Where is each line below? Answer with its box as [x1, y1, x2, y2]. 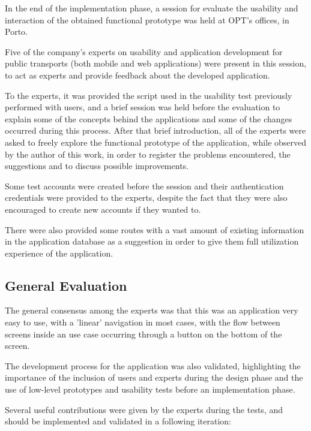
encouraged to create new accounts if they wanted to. [5, 203, 201, 215]
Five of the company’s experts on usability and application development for [5, 45, 283, 58]
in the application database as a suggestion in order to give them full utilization [5, 235, 299, 248]
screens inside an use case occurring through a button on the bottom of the [5, 327, 282, 340]
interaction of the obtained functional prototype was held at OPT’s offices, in [5, 13, 289, 26]
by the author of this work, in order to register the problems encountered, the [5, 147, 291, 160]
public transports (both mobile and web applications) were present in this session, [5, 57, 307, 70]
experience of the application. [5, 246, 113, 259]
